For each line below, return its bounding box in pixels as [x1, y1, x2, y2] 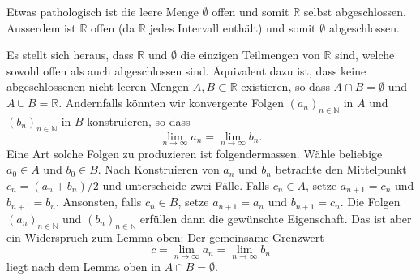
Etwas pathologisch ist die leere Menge [6, 3, 199, 19]
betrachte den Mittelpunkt [275, 161, 407, 178]
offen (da [91, 19, 135, 36]
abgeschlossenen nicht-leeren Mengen [6, 78, 190, 95]
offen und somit [212, 3, 289, 19]
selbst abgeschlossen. [303, 3, 406, 19]
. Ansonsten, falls [56, 193, 142, 210]
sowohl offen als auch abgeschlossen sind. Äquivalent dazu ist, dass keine [6, 62, 366, 79]
